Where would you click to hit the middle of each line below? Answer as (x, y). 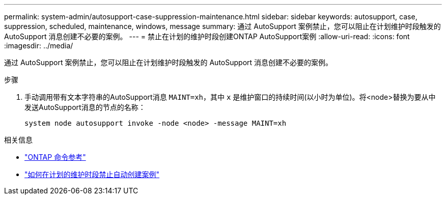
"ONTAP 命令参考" (55, 157)
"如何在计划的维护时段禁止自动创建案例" (92, 174)
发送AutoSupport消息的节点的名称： (85, 107)
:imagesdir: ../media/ (39, 46)
